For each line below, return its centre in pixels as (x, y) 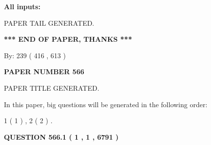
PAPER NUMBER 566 (44, 72)
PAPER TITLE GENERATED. (52, 88)
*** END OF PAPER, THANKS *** (68, 39)
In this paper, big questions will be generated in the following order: (106, 104)
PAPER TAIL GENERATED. (49, 23)
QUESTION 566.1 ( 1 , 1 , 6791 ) (61, 137)
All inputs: (22, 6)
